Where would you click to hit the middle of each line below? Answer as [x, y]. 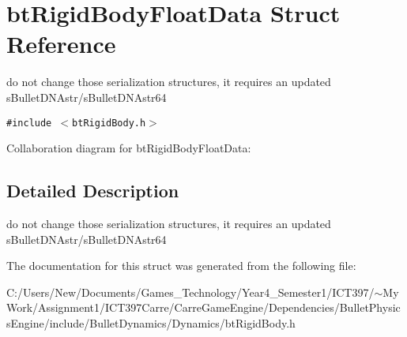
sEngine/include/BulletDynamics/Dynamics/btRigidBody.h [151, 322]
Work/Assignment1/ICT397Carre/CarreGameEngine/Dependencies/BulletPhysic [203, 307]
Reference [61, 44]
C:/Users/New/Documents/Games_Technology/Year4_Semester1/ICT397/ [190, 292]
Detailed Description [93, 191]
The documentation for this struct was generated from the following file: [181, 266]
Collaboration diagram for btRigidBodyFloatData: [129, 148]
